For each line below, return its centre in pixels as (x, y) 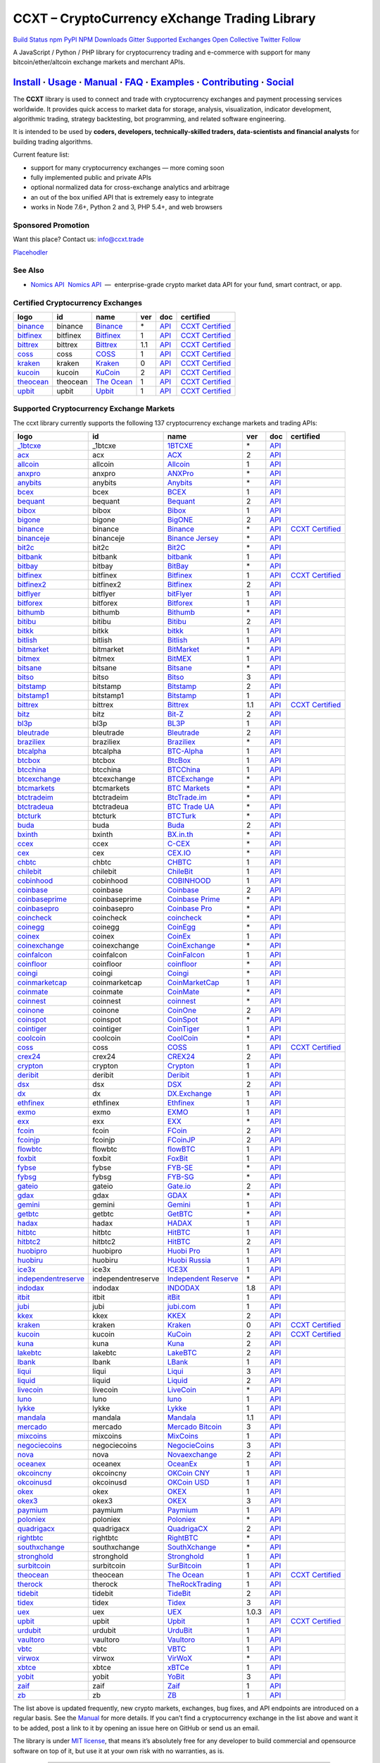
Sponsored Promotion (51, 225)
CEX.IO (179, 853)
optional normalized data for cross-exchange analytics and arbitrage (130, 188)
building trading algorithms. (53, 142)
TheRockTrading (194, 1585)
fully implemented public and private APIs (91, 177)
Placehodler (31, 252)
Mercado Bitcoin (194, 1427)
